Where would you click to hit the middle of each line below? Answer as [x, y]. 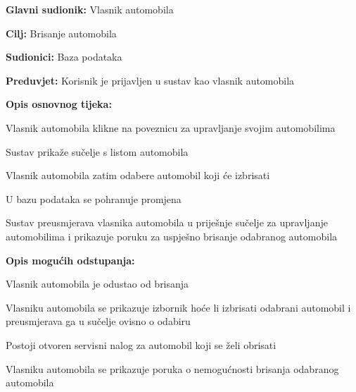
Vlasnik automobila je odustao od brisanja [97, 284]
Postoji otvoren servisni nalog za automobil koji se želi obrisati [141, 344]
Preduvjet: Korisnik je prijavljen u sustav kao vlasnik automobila [150, 80]
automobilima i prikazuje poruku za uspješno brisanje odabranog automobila [172, 236]
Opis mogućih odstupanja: [70, 260]
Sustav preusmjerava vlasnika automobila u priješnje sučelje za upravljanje [167, 222]
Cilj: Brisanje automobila [61, 33]
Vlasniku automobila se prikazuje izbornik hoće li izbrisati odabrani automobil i [178, 307]
